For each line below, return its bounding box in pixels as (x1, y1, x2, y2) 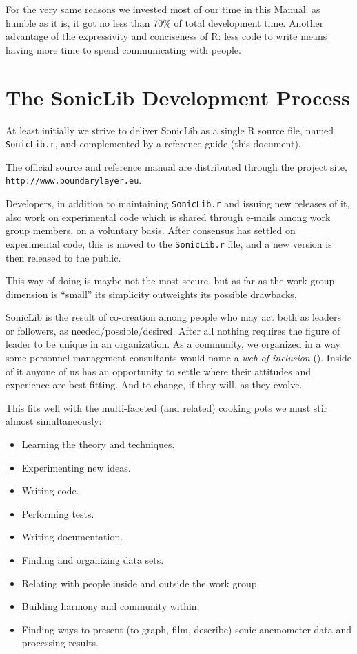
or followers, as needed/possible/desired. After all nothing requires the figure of (6, 323, 340, 337)
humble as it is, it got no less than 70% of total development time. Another (6, 15, 324, 30)
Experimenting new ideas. (21, 460, 131, 474)
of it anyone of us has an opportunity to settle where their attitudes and (6, 363, 312, 378)
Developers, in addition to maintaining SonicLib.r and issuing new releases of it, (6, 196, 350, 210)
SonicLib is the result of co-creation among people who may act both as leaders (6, 310, 342, 324)
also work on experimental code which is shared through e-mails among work (6, 209, 331, 224)
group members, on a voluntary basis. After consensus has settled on (6, 223, 296, 238)
